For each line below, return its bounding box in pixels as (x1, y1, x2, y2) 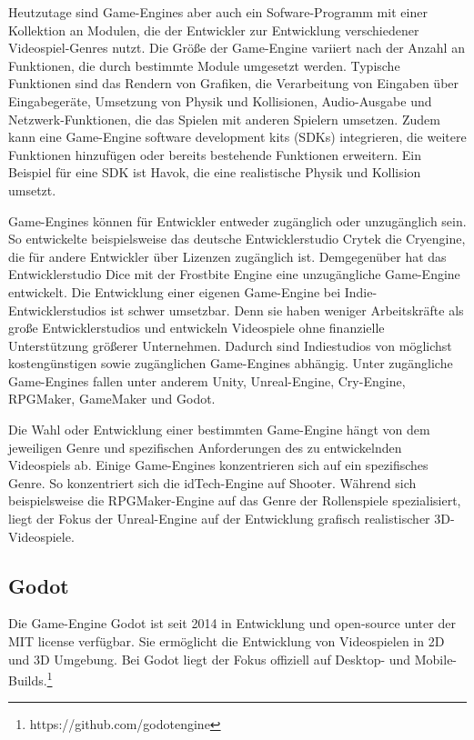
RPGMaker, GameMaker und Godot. (8, 389, 216, 408)
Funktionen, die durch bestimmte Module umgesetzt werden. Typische (8, 55, 400, 75)
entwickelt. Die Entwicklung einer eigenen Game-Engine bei (8, 282, 341, 301)
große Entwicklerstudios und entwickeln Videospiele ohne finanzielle (8, 318, 385, 337)
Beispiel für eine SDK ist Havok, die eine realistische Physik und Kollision (8, 163, 421, 182)
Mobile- (414, 649, 458, 668)
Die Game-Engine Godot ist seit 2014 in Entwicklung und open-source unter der (8, 614, 456, 633)
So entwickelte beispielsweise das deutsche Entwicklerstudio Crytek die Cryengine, (8, 229, 466, 248)
